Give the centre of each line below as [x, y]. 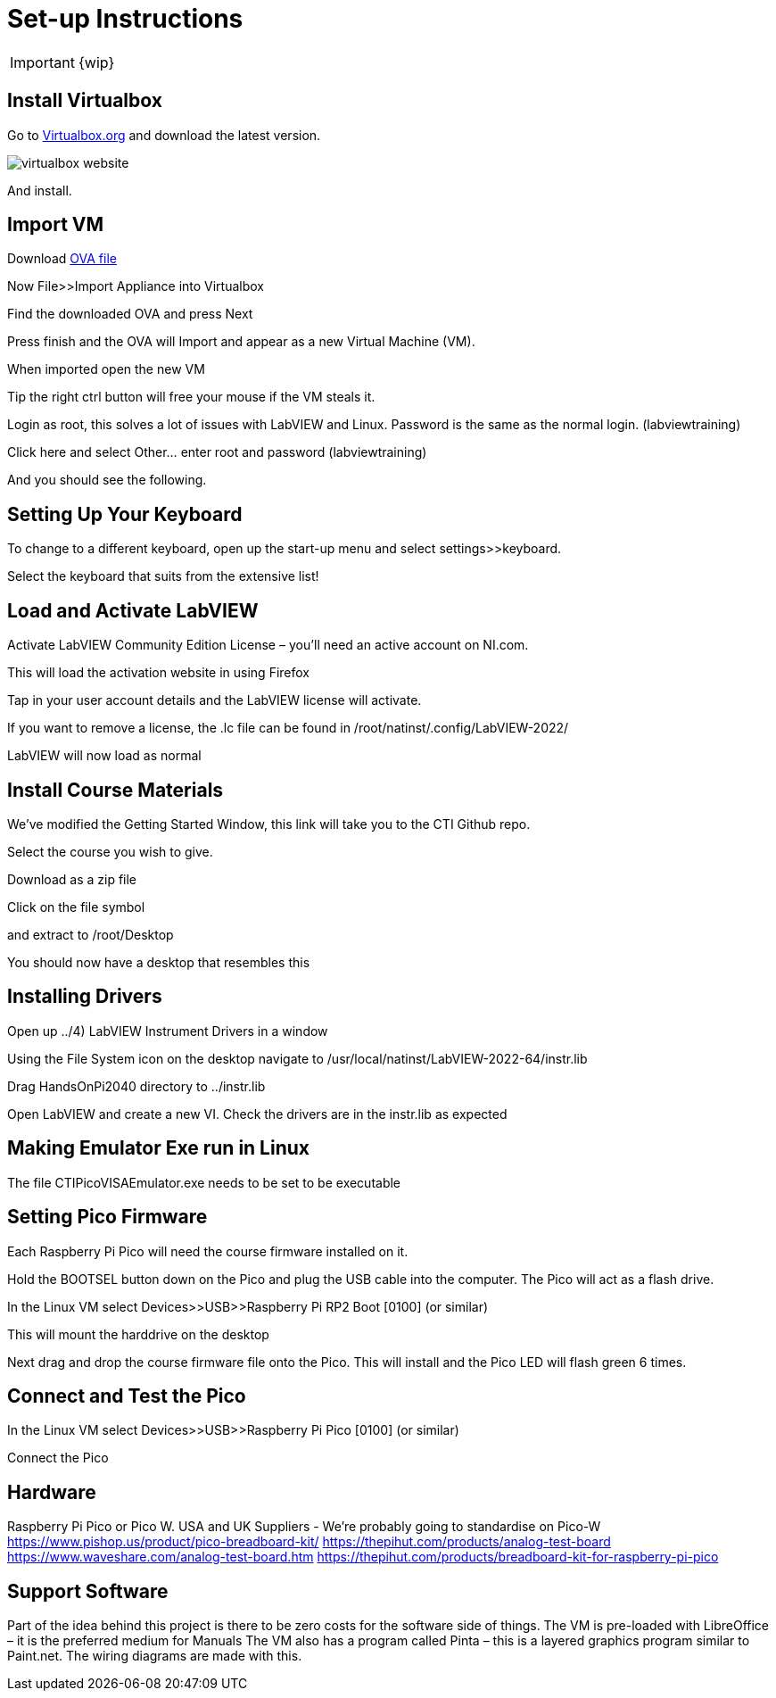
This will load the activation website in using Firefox [158, 673]
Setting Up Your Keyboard [125, 514]
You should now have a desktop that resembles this [159, 962]
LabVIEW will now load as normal [104, 756]
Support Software [88, 1591]
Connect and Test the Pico [127, 1396]
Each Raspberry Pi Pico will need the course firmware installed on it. [208, 1251]
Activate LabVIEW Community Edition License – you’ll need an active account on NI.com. [268, 645]
